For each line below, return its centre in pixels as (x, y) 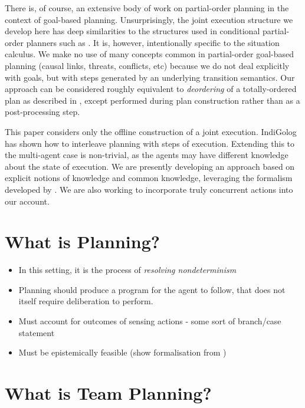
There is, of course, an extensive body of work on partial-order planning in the (147, 8)
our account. (27, 201)
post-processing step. (42, 112)
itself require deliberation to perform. (86, 301)
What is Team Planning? (108, 392)
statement (37, 332)
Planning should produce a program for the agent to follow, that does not (152, 289)
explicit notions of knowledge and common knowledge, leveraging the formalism (149, 178)
